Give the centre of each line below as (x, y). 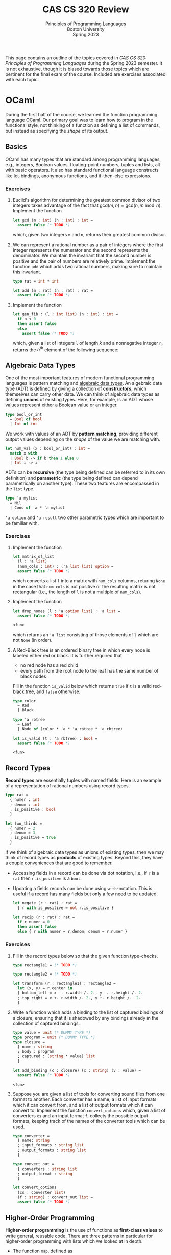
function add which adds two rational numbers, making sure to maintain (88, 266)
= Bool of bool (26, 419)
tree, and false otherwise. (53, 691)
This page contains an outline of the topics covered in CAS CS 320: (76, 58)
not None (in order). (32, 640)
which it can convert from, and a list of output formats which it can (83, 1105)
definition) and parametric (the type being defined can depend (72, 478)
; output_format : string (45, 1174)
